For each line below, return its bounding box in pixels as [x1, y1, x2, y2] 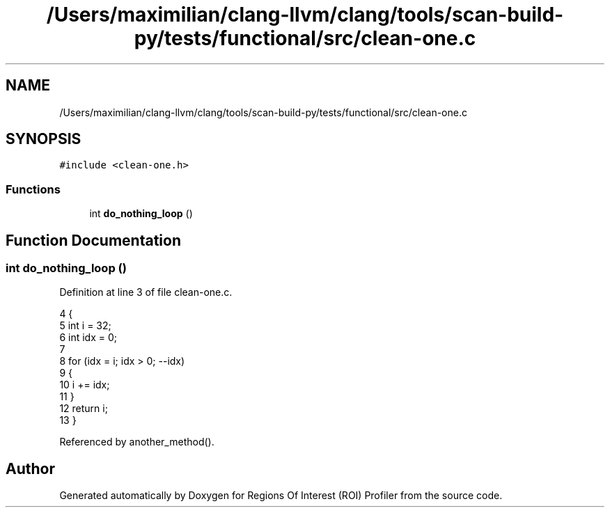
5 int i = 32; [59, 319, 111, 332]
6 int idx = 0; [59, 331, 117, 344]
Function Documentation [6, 231, 181, 249]
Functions [6, 182, 61, 196]
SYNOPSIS [6, 130, 81, 148]
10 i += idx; [59, 379, 110, 391]
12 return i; [59, 402, 108, 415]
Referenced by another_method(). [59, 436, 214, 448]
